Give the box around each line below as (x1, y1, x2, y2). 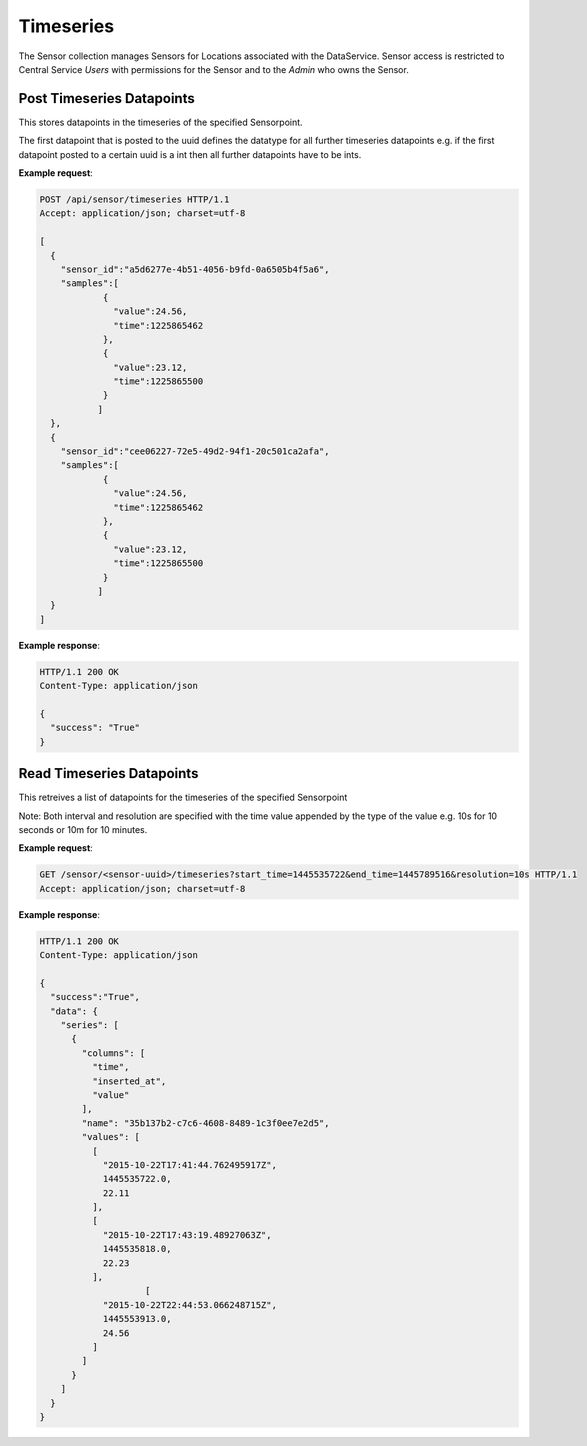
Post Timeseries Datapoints (18, 90, 195, 107)
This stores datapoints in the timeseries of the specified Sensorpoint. (18, 116, 304, 128)
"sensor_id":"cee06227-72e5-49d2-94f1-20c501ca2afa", (60, 446, 330, 457)
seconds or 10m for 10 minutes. (18, 823, 148, 835)
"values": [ (81, 1131, 140, 1143)
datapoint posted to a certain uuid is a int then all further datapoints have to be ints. (18, 148, 362, 160)
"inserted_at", (91, 1075, 167, 1087)
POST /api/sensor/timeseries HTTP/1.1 (39, 194, 230, 205)
